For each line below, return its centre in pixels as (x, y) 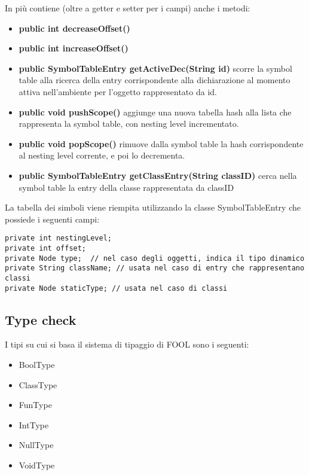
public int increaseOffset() (74, 48)
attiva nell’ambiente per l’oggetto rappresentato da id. (118, 91)
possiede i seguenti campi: (52, 219)
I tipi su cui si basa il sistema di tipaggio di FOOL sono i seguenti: (127, 344)
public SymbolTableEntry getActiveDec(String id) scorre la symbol (155, 68)
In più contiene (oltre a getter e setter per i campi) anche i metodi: (128, 8)
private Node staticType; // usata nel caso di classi (116, 288)
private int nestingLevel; (58, 238)
